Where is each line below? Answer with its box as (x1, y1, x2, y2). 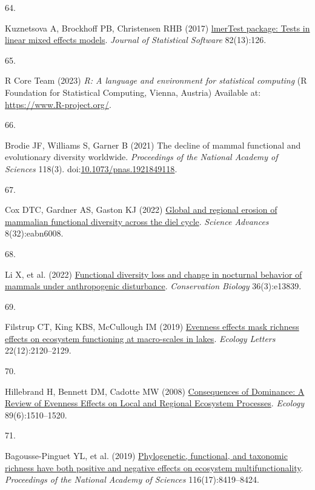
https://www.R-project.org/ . (5, 98, 111, 110)
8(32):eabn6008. (5, 227, 64, 240)
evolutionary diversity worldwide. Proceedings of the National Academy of (5, 150, 278, 163)
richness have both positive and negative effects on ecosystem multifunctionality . (5, 461, 303, 474)
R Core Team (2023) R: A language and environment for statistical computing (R (5, 74, 307, 87)
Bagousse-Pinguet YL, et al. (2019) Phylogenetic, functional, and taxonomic (5, 449, 288, 462)
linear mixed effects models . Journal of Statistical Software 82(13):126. (5, 33, 267, 46)
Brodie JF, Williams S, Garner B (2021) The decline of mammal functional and (5, 138, 301, 151)
